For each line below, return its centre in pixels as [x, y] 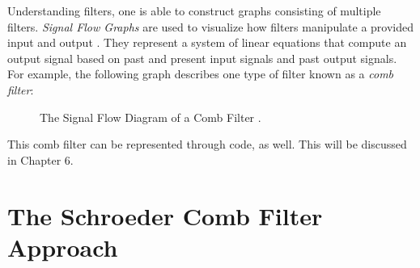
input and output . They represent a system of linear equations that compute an [207, 42]
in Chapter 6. [40, 159]
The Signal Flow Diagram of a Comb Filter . [151, 117]
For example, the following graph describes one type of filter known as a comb [201, 74]
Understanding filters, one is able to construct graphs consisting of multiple [194, 10]
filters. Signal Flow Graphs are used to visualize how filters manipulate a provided [211, 26]
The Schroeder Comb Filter [165, 215]
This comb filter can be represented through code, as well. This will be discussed [207, 144]
